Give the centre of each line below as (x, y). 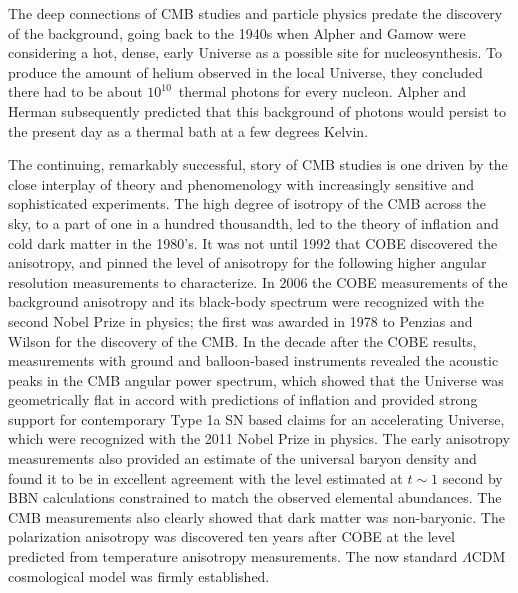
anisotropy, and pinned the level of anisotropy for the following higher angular (247, 262)
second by (472, 477)
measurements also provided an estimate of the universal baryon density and (242, 458)
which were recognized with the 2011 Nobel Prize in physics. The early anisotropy (259, 438)
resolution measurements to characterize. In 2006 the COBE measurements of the (258, 281)
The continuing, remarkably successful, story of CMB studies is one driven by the (258, 164)
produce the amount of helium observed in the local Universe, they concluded (245, 71)
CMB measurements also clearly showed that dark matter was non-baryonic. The (256, 516)
